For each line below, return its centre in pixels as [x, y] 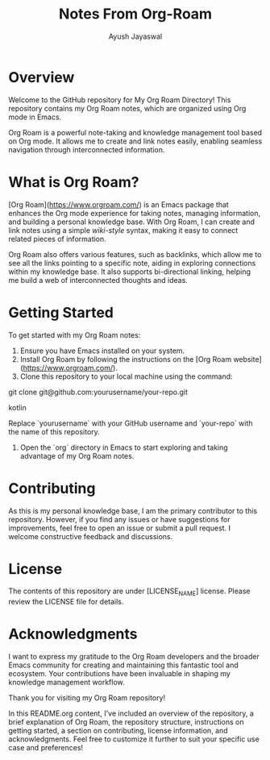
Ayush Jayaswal [135, 36]
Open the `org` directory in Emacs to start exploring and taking [124, 447]
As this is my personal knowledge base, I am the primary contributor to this [133, 511]
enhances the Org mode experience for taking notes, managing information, [134, 213]
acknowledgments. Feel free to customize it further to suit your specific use [134, 739]
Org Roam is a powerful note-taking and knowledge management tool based [135, 132]
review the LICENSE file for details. [66, 602]
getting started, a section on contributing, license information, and [118, 731]
